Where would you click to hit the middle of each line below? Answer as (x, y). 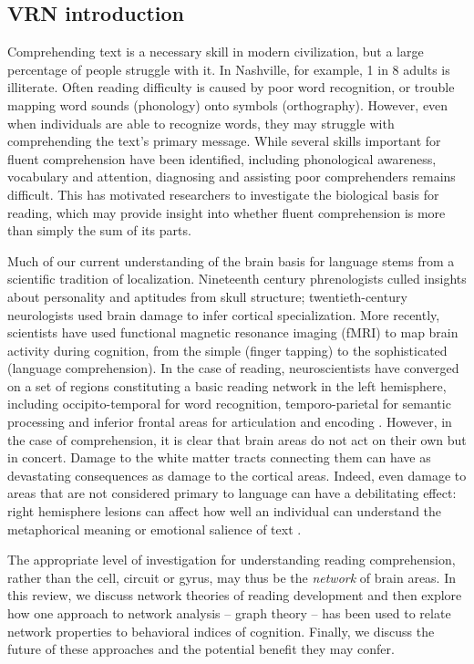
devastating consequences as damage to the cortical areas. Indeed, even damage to (237, 475)
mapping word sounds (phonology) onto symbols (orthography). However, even (228, 104)
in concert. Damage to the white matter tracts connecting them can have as (219, 457)
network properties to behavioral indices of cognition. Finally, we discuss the (221, 631)
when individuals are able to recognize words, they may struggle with (201, 123)
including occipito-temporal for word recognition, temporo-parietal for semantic (229, 404)
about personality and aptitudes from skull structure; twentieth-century (207, 296)
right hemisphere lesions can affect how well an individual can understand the (225, 511)
